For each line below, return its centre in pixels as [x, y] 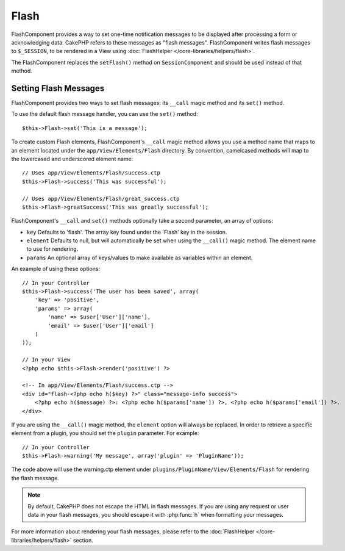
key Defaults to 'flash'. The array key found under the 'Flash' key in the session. [127, 232]
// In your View [46, 360]
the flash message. [35, 478]
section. [83, 540]
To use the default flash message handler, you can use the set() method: [105, 114]
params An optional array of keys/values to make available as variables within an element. [140, 257]
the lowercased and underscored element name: [72, 159]
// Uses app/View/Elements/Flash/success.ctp [91, 173]
